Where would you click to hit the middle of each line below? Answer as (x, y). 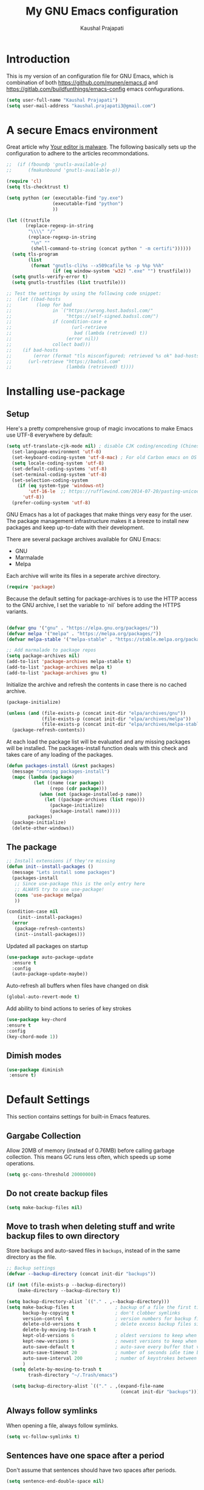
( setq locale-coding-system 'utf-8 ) (58, 463)
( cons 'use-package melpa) (49, 895)
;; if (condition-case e (57, 322)
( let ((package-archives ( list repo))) (95, 800)
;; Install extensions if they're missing (61, 861)
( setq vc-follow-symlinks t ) (43, 1436)
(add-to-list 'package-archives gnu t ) (57, 673)
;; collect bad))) (49, 344)
